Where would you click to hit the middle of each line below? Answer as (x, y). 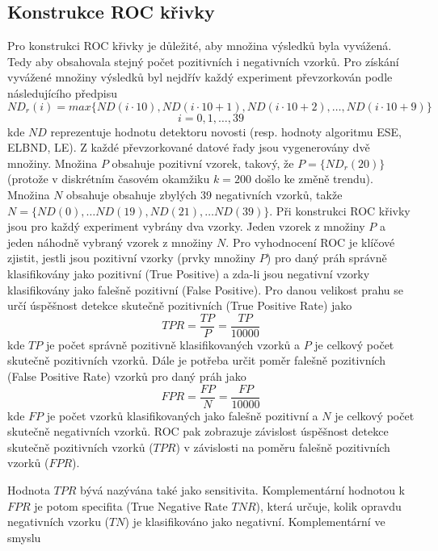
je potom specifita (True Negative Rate (131, 505)
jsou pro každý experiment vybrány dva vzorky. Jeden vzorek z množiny (186, 226)
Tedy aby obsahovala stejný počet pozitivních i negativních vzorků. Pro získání (203, 61)
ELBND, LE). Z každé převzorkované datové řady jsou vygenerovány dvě (189, 147)
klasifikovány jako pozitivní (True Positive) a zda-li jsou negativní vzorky (189, 273)
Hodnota (29, 489)
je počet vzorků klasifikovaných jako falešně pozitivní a (182, 415)
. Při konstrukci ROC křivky (340, 210)
